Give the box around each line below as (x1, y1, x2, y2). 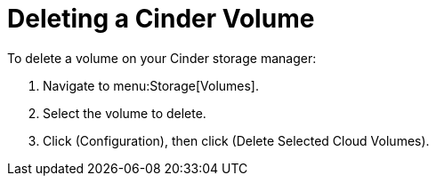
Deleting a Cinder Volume (7, 4, 315, 34)
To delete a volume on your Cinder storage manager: (7, 50, 317, 66)
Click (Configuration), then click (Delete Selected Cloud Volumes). (43, 132, 430, 148)
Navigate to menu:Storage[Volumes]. (43, 77, 260, 93)
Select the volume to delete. (43, 105, 206, 121)
